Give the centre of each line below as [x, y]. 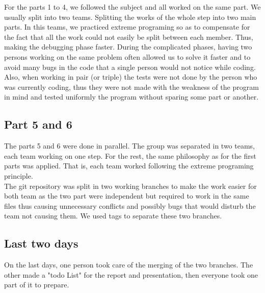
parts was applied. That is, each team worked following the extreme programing [129, 166]
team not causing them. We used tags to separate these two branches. [113, 216]
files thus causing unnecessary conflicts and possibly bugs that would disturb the [130, 205]
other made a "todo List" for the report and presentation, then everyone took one [131, 274]
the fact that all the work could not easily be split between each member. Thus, [129, 36]
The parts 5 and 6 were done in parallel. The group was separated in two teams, [130, 146]
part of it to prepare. [37, 285]
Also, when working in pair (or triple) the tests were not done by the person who [131, 77]
